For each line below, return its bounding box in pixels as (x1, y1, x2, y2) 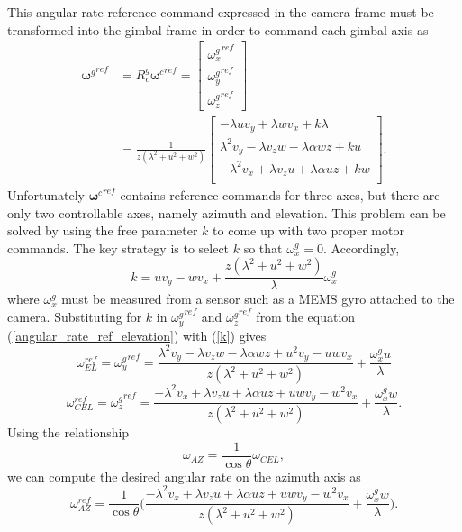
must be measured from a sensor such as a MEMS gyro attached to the (61, 289, 455, 308)
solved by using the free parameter (7, 221, 198, 240)
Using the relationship (7, 423, 130, 442)
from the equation (256, 307, 356, 326)
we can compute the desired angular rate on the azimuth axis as (7, 466, 361, 485)
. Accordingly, (322, 238, 400, 257)
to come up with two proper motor (213, 221, 404, 240)
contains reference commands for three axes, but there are (120, 186, 440, 205)
